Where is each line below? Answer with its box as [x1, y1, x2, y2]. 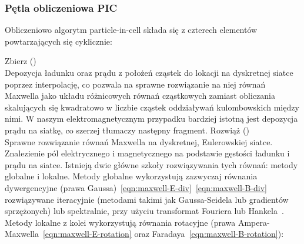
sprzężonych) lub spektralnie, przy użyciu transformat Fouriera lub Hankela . [5, 205, 284, 217]
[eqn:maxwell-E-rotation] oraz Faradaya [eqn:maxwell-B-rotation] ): [42, 228, 284, 240]
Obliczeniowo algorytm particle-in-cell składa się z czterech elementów [5, 24, 258, 36]
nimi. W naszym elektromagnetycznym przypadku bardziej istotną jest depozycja [5, 112, 298, 125]
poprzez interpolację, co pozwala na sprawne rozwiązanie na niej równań [5, 78, 266, 90]
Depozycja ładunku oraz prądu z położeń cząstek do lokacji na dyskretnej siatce [5, 66, 293, 78]
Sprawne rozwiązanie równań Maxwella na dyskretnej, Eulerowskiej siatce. [5, 135, 273, 148]
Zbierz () [5, 55, 36, 67]
